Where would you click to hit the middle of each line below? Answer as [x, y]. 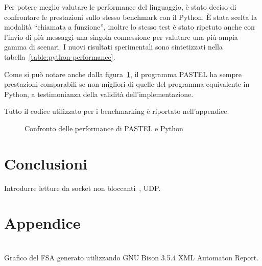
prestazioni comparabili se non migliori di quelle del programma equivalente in [127, 84]
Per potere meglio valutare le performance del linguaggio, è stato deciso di [120, 7]
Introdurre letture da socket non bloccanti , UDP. [82, 188]
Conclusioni [46, 163]
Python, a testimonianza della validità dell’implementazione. [99, 94]
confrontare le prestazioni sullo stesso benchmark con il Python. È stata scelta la [130, 17]
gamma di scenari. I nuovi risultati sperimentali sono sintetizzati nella [113, 47]
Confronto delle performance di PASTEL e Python [104, 128]
